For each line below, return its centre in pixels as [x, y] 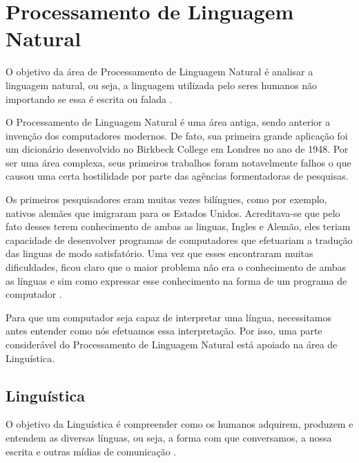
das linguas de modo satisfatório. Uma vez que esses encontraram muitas [159, 253]
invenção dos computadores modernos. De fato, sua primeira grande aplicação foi [177, 135]
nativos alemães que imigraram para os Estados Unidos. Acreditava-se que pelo [173, 212]
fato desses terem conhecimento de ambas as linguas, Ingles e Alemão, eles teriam [178, 226]
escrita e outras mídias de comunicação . [91, 451]
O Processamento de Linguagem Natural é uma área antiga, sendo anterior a [168, 122]
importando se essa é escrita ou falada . [89, 98]
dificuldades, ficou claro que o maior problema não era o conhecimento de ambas [176, 267]
